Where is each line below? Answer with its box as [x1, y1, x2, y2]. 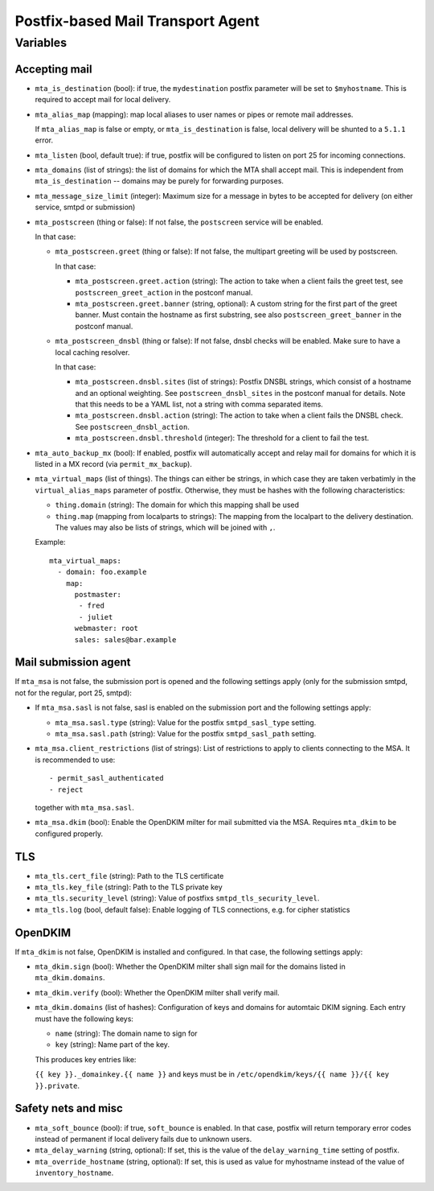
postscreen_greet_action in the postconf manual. [75, 287, 253, 297]
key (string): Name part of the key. [55, 1040, 170, 1049]
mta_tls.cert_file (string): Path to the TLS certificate [35, 871, 224, 880]
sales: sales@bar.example [74, 635, 177, 644]
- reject [49, 785, 84, 794]
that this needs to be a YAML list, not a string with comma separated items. [75, 399, 323, 410]
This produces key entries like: [35, 1054, 137, 1064]
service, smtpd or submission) [35, 202, 136, 212]
